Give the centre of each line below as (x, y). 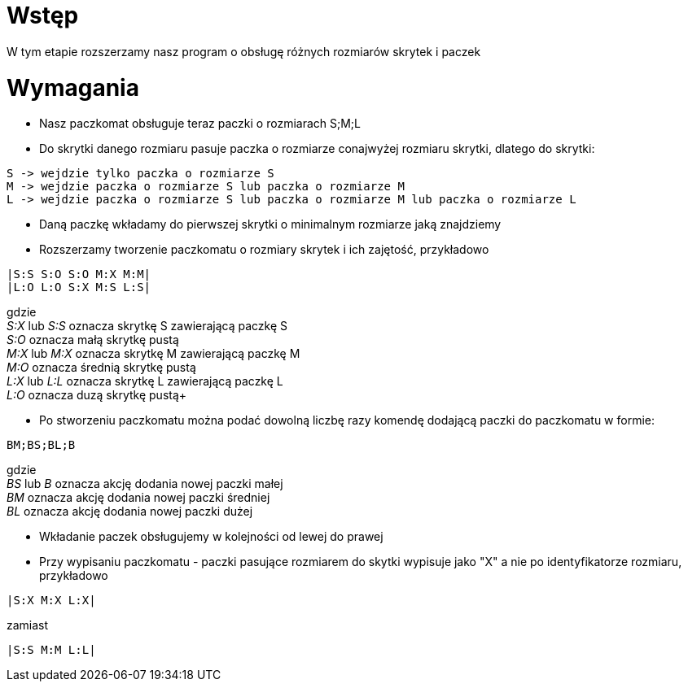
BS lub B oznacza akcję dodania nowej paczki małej (145, 484)
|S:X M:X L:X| (51, 601)
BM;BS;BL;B (41, 445)
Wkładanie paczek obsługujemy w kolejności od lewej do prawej (211, 537)
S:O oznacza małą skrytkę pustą (93, 340)
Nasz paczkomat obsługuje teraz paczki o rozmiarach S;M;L (200, 124)
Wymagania (73, 87)
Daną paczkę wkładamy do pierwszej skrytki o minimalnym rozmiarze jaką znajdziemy (270, 224)
